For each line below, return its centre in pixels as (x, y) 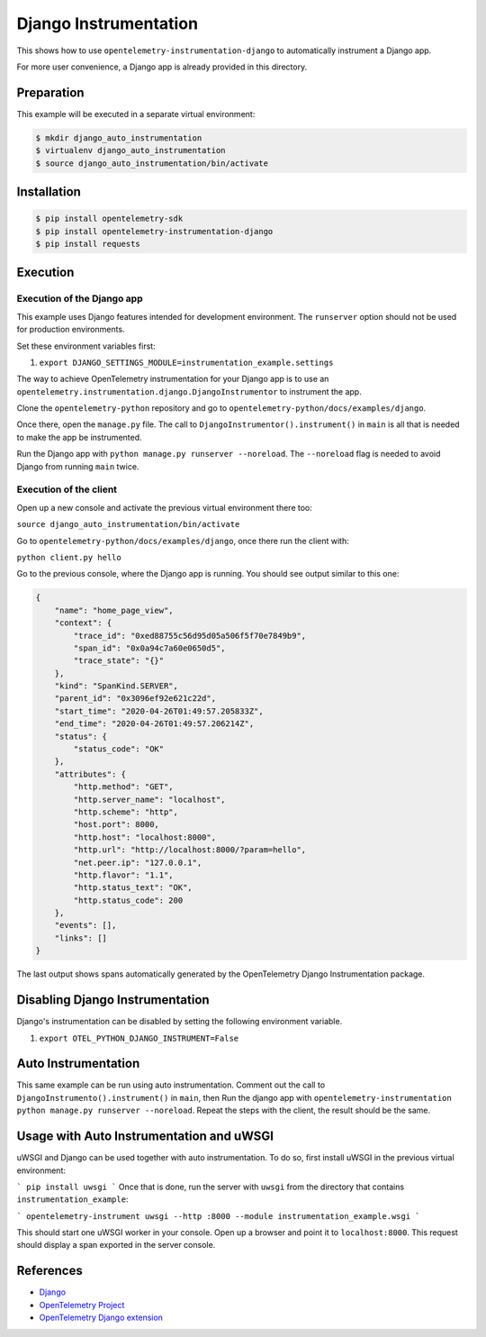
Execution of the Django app (80, 299)
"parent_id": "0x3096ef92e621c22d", (135, 699)
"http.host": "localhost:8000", (144, 837)
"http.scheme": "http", (126, 812)
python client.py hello (69, 557)
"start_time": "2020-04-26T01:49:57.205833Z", (159, 711)
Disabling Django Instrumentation (113, 1000)
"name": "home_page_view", (114, 610)
